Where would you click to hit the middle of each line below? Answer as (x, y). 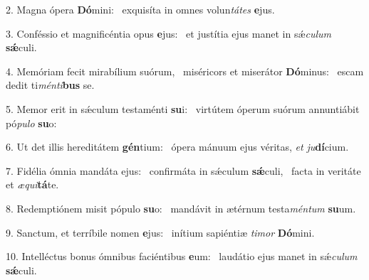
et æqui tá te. (32, 184)
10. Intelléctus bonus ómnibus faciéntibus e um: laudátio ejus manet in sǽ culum (182, 256)
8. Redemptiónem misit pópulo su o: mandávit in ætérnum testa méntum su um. (181, 208)
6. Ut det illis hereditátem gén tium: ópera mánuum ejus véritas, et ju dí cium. (177, 147)
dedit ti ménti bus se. (50, 85)
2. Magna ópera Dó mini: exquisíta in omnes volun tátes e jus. (140, 9)
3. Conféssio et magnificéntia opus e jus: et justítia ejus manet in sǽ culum (169, 33)
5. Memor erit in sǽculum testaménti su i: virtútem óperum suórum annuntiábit (183, 108)
